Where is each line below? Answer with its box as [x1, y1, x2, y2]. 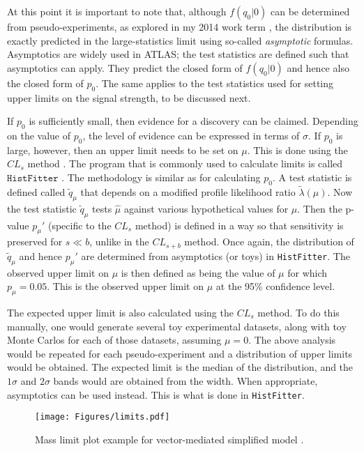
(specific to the [47, 217, 112, 232]
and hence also [287, 60, 349, 75]
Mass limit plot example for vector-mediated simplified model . [35, 431, 304, 446]
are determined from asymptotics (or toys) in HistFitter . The [81, 248, 350, 263]
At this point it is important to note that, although [7, 4, 227, 18]
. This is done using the [247, 142, 348, 157]
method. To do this [257, 305, 340, 319]
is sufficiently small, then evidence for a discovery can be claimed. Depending [29, 114, 358, 128]
